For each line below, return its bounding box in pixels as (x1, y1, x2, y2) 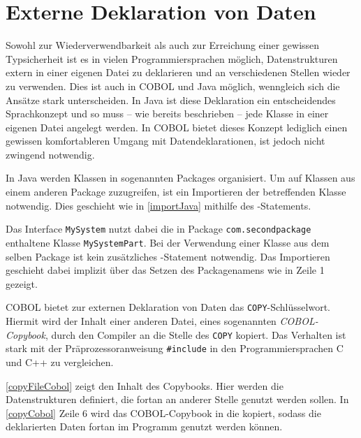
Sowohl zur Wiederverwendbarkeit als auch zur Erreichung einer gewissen (6, 38, 320, 52)
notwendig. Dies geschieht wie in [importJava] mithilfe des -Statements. (6, 198, 311, 212)
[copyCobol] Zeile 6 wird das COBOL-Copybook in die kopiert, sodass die (6, 405, 321, 420)
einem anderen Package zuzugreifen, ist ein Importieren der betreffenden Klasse (6, 184, 346, 199)
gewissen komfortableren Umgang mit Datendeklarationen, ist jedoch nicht (6, 133, 325, 148)
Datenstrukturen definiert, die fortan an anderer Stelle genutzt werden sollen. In (6, 392, 349, 407)
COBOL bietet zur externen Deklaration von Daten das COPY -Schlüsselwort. (6, 300, 330, 314)
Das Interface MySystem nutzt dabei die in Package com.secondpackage (6, 221, 311, 236)
